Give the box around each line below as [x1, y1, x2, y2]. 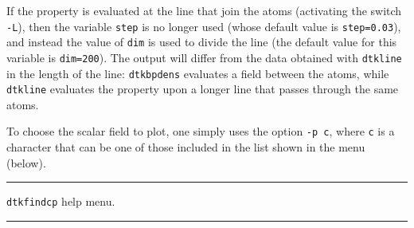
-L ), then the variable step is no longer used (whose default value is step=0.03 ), [6, 18, 401, 34]
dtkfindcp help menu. [6, 193, 115, 210]
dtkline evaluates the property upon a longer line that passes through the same [6, 81, 399, 97]
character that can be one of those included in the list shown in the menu [6, 139, 365, 155]
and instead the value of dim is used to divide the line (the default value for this [6, 33, 397, 50]
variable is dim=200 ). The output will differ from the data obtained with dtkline [6, 49, 402, 65]
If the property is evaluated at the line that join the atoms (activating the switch [6, 2, 402, 18]
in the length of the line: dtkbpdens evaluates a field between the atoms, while [6, 65, 389, 81]
